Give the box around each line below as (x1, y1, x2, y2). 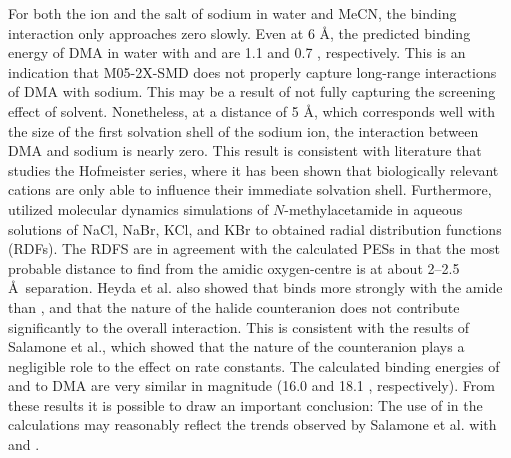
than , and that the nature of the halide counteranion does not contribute (8, 296, 460, 317)
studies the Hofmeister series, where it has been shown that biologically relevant (8, 159, 499, 180)
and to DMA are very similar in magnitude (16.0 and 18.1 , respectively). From (8, 375, 495, 396)
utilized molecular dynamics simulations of (8, 198, 269, 219)
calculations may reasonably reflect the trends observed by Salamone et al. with (8, 414, 497, 435)
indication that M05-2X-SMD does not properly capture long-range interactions (8, 61, 497, 82)
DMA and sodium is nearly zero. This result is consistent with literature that (8, 140, 482, 161)
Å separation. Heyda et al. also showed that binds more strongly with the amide (8, 277, 503, 298)
